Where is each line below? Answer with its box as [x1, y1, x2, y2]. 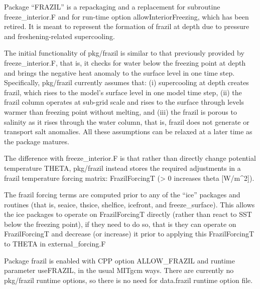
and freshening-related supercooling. [4, 31, 115, 41]
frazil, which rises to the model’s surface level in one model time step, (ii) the [4, 87, 242, 97]
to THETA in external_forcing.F [4, 238, 106, 249]
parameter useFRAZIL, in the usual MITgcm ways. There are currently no [4, 265, 234, 275]
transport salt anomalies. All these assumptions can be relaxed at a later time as [4, 126, 252, 137]
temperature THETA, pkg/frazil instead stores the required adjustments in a [4, 162, 241, 173]
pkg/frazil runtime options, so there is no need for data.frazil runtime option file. [4, 274, 253, 285]
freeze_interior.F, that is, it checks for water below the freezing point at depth [4, 57, 246, 68]
